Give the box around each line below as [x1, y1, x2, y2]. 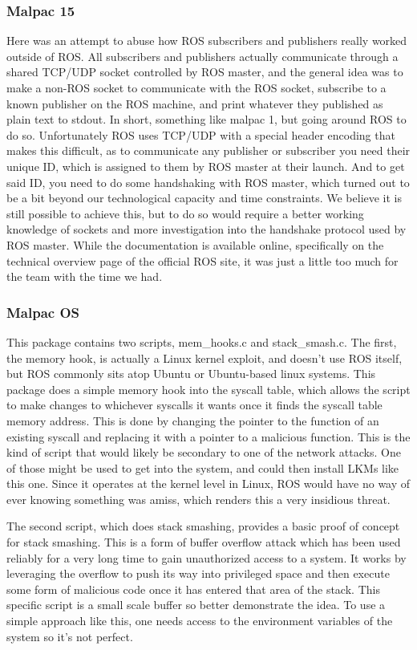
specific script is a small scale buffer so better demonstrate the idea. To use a [6, 596, 386, 613]
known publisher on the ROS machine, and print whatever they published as [6, 95, 383, 112]
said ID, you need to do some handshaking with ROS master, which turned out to [6, 173, 410, 190]
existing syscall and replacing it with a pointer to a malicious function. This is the [6, 428, 411, 445]
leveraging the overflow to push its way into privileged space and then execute [6, 565, 390, 582]
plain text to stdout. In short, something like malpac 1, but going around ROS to [6, 111, 407, 128]
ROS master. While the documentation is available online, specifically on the [6, 236, 384, 253]
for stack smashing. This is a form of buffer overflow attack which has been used [6, 534, 401, 550]
